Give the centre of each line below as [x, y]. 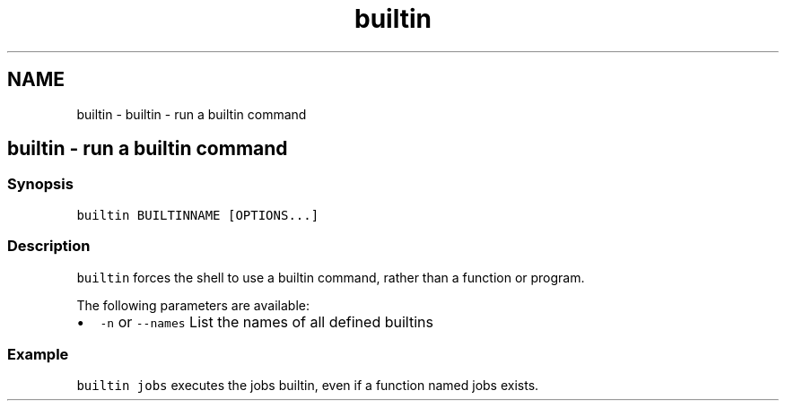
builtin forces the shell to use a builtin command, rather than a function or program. [331, 277]
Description [49, 246]
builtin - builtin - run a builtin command [192, 114]
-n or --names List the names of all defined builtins [266, 321]
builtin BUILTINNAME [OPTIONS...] [198, 215]
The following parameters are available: [193, 305]
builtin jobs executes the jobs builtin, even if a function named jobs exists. [308, 386]
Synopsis [40, 184]
